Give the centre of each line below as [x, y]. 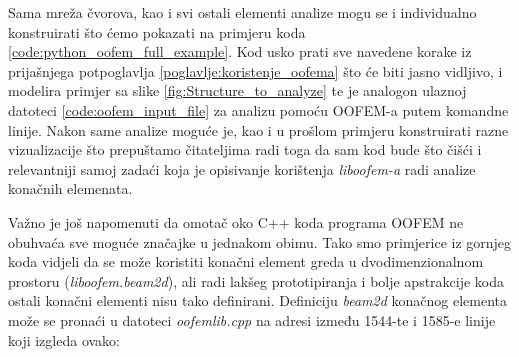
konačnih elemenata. [70, 188]
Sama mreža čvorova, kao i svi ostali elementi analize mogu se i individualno [242, 12]
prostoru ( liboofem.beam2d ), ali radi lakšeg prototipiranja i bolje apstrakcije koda [256, 280]
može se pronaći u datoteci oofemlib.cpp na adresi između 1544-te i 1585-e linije [252, 319]
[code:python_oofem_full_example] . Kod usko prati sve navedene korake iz [240, 51]
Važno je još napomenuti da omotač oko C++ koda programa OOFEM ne [236, 221]
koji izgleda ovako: [64, 339]
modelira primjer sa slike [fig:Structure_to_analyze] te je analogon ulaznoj [237, 90]
